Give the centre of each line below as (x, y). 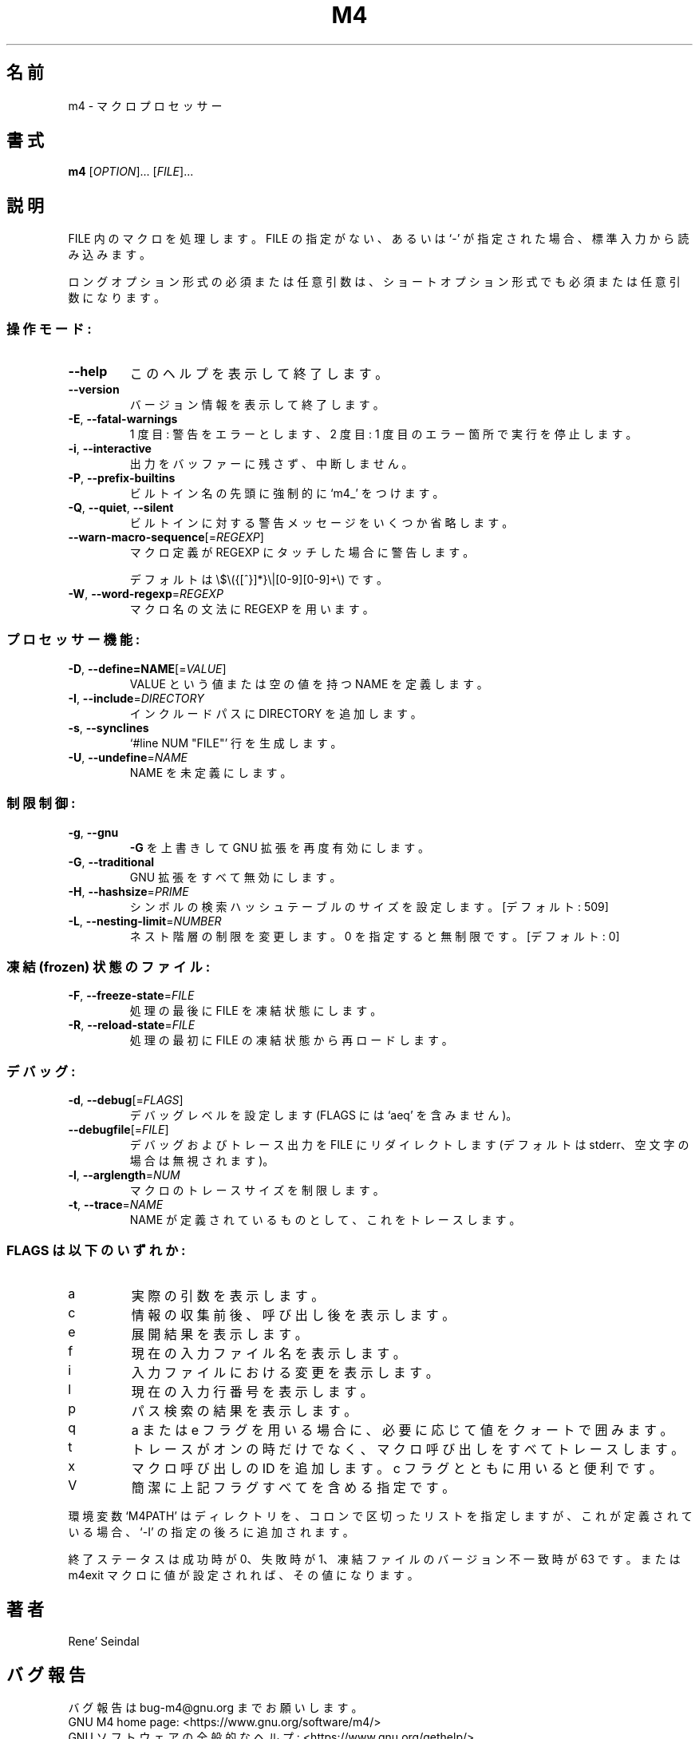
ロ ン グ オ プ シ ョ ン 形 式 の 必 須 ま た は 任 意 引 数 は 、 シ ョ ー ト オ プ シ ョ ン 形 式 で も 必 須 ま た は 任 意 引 (374, 282)
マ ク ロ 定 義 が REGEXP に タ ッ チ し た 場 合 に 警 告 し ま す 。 (302, 553)
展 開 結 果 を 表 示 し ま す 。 (219, 1334)
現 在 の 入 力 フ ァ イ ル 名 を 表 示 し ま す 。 (269, 1353)
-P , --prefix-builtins (122, 478)
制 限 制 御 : (41, 804)
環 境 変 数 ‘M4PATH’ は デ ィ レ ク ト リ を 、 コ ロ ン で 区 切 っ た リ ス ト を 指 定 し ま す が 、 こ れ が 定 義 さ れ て (380, 1515)
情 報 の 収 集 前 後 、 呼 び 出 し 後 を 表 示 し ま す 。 (293, 1315)
